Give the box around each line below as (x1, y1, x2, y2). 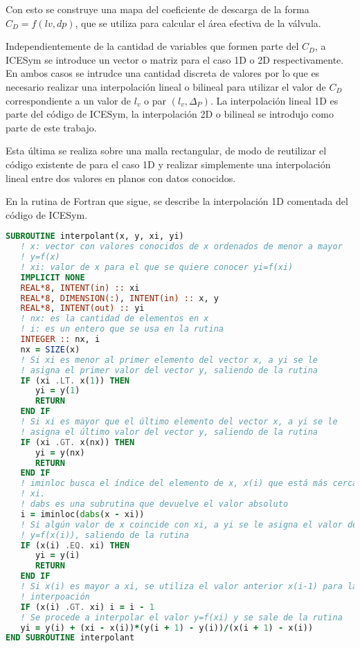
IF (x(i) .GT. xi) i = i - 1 (20, 602, 154, 612)
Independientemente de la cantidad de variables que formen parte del (6, 39, 299, 53)
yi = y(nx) (35, 447, 85, 458)
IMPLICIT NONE (20, 272, 85, 282)
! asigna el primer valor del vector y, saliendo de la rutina (20, 365, 318, 375)
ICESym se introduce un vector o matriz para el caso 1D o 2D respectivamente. (6, 52, 344, 66)
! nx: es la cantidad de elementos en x (20, 314, 209, 324)
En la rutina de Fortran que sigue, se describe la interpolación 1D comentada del (6, 194, 348, 208)
